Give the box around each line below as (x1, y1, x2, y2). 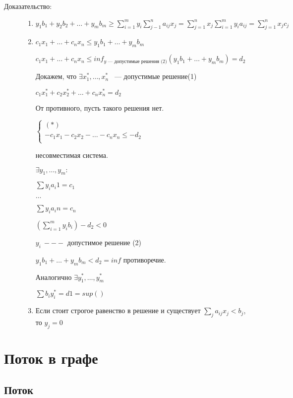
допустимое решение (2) (67, 237, 142, 247)
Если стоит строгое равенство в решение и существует (35, 305, 201, 316)
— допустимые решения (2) (108, 59, 167, 64)
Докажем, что (35, 71, 77, 81)
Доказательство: (4, 1, 52, 11)
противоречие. (123, 254, 166, 265)
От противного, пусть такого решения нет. (35, 103, 164, 113)
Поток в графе (4, 348, 98, 368)
